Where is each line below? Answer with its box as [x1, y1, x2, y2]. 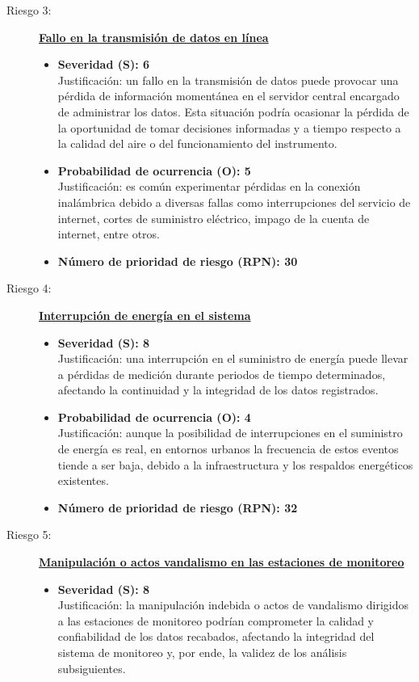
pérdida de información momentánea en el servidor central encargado [57, 87, 400, 104]
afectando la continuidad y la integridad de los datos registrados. [57, 381, 379, 398]
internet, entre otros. [57, 225, 160, 242]
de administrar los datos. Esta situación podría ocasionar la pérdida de [57, 103, 409, 120]
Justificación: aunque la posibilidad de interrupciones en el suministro [57, 424, 403, 441]
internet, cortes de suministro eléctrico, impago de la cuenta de [57, 209, 370, 226]
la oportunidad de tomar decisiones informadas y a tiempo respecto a [57, 119, 401, 136]
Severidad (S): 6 [57, 56, 150, 73]
